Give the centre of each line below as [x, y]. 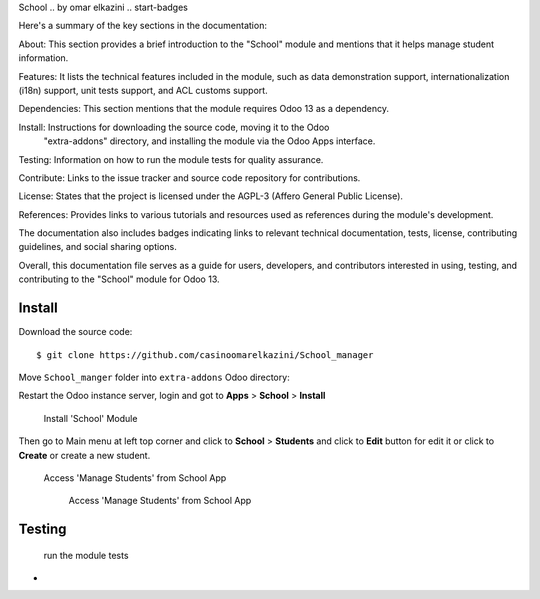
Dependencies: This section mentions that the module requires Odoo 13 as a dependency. [204, 109]
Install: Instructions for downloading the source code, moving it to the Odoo [174, 127]
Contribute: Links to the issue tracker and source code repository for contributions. [189, 177]
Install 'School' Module [90, 418]
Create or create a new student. [84, 455]
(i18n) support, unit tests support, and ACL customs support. [143, 90]
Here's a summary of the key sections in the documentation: [142, 26]
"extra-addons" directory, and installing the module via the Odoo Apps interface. [209, 141]
